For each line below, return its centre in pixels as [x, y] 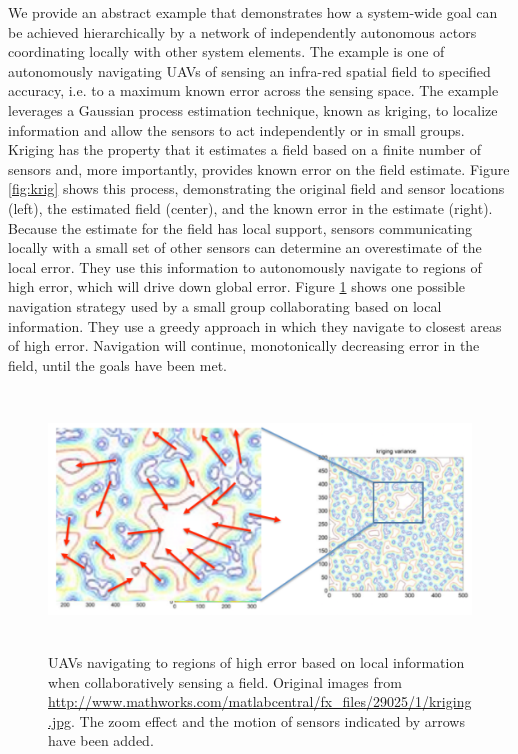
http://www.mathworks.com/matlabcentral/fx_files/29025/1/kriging [260, 701]
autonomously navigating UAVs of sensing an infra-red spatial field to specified [249, 70]
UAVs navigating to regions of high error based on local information [256, 662]
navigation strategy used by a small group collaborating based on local [225, 305]
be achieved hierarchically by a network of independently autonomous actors [242, 31]
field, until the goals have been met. [118, 364]
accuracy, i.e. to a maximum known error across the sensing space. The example [253, 90]
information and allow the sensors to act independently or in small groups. [236, 129]
